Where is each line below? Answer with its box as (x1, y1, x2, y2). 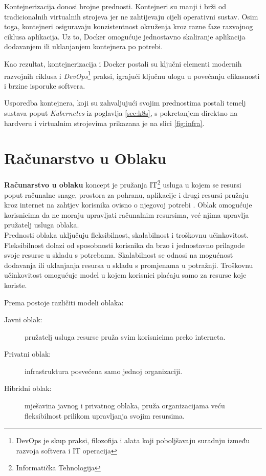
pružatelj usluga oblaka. (4, 219, 79, 230)
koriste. (4, 279, 27, 290)
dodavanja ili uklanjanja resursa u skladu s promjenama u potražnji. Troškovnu (4, 259, 253, 270)
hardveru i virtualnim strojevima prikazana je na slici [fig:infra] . (4, 117, 205, 128)
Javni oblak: (4, 314, 42, 325)
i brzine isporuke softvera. (4, 80, 85, 91)
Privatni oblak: (4, 348, 51, 359)
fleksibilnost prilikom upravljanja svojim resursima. (25, 410, 185, 421)
